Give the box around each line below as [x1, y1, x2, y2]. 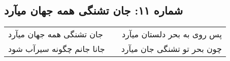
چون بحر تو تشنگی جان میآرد [121, 43, 222, 55]
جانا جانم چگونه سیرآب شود [8, 43, 105, 55]
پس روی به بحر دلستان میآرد [121, 28, 222, 40]
